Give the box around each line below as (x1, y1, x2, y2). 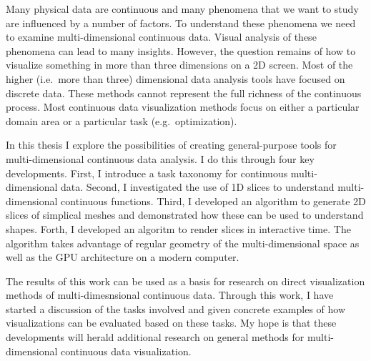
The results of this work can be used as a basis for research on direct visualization (6, 273, 365, 288)
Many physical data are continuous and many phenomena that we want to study (6, 1, 359, 16)
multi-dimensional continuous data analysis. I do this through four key (6, 151, 315, 166)
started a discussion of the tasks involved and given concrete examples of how (6, 301, 346, 316)
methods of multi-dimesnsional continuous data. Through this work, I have (6, 287, 334, 302)
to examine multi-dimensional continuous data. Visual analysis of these (6, 29, 317, 44)
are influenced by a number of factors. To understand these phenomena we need (6, 15, 356, 30)
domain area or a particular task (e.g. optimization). (6, 113, 237, 128)
